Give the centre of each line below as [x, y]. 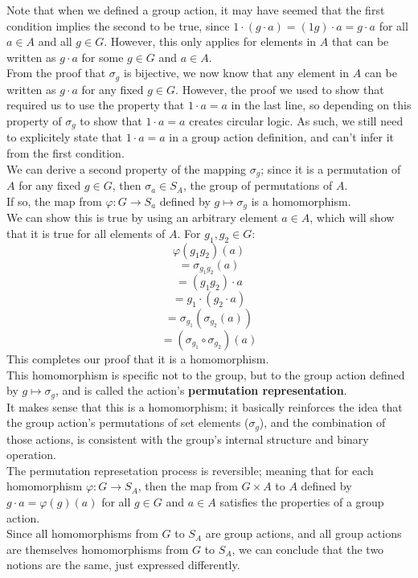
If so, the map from [54, 201]
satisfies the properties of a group [302, 502]
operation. [31, 455]
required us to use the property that [96, 105]
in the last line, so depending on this [321, 105]
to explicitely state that [64, 137]
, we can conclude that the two [308, 549]
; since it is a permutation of [331, 168]
